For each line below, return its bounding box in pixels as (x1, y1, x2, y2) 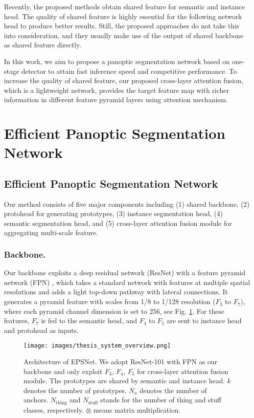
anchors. (23, 395, 48, 405)
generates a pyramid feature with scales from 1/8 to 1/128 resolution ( (4, 296, 216, 307)
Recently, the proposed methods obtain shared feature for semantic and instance (4, 1, 245, 11)
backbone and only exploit (23, 366, 103, 376)
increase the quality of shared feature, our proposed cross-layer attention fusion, (4, 75, 243, 86)
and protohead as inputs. (4, 325, 79, 335)
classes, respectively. (23, 404, 84, 415)
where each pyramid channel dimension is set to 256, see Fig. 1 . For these (4, 306, 225, 316)
